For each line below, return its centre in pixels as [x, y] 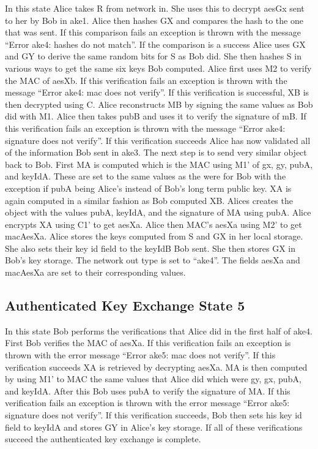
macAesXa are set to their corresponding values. [95, 272]
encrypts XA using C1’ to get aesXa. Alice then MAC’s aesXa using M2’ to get [153, 224]
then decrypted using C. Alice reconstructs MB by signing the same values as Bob [159, 104]
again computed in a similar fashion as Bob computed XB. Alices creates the [149, 200]
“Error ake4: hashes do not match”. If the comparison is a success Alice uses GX [155, 44]
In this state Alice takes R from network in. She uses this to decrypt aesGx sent [155, 8]
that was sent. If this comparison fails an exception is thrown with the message [153, 32]
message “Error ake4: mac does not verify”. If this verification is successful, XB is [157, 92]
